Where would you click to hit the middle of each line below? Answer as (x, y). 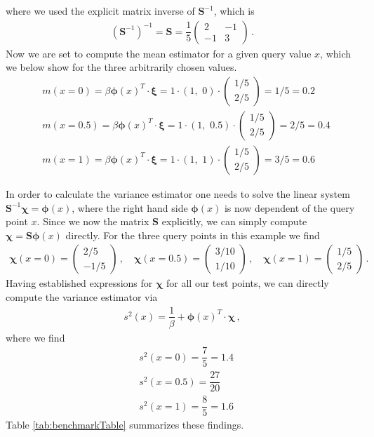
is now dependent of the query (289, 207)
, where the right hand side (130, 207)
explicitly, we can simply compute (234, 221)
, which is (234, 11)
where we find (35, 337)
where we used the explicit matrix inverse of (100, 11)
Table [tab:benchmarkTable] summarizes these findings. (125, 425)
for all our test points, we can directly (248, 283)
